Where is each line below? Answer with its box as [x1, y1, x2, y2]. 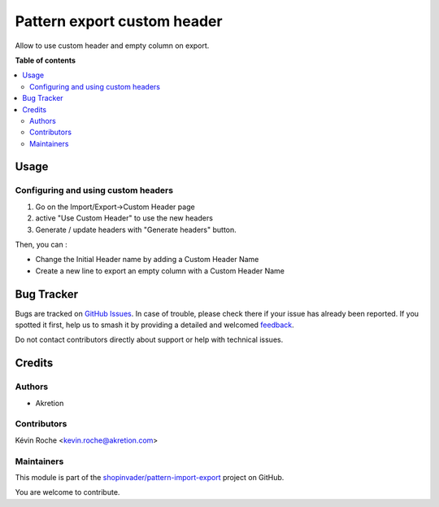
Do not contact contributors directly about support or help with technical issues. [15, 334, 284, 345]
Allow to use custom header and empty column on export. [15, 41, 210, 50]
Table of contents [15, 55, 76, 65]
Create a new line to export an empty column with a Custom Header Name [35, 265, 285, 276]
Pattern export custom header [15, 12, 223, 30]
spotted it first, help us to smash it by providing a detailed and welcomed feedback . [15, 320, 294, 330]
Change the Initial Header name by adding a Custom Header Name [35, 255, 259, 264]
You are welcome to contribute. [15, 487, 120, 497]
